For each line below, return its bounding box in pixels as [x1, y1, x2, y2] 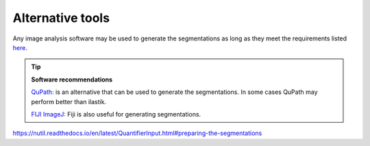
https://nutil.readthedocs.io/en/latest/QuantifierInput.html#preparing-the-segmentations [12, 129, 262, 137]
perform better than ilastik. [31, 97, 106, 106]
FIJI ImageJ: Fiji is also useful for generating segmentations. [31, 110, 201, 118]
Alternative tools [12, 10, 110, 25]
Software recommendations [31, 75, 113, 84]
